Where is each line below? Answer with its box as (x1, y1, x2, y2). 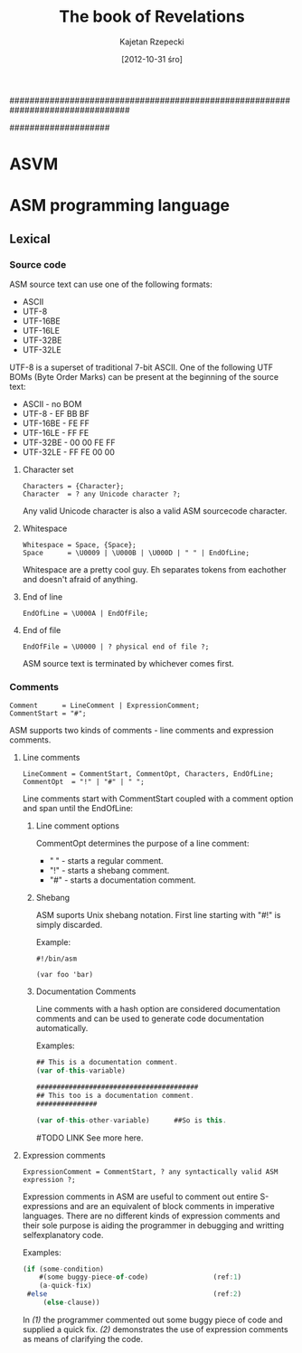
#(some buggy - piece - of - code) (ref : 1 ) (39, 1273, 242, 1282)
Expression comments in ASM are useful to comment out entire (22, 1191, 259, 1202)
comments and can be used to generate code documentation (35, 1013, 265, 1024)
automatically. (35, 1023, 89, 1034)
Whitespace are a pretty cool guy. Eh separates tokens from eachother (22, 564, 287, 575)
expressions (22, 1200, 69, 1211)
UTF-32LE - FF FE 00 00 (22, 447, 115, 458)
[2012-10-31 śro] (120, 53, 183, 64)
